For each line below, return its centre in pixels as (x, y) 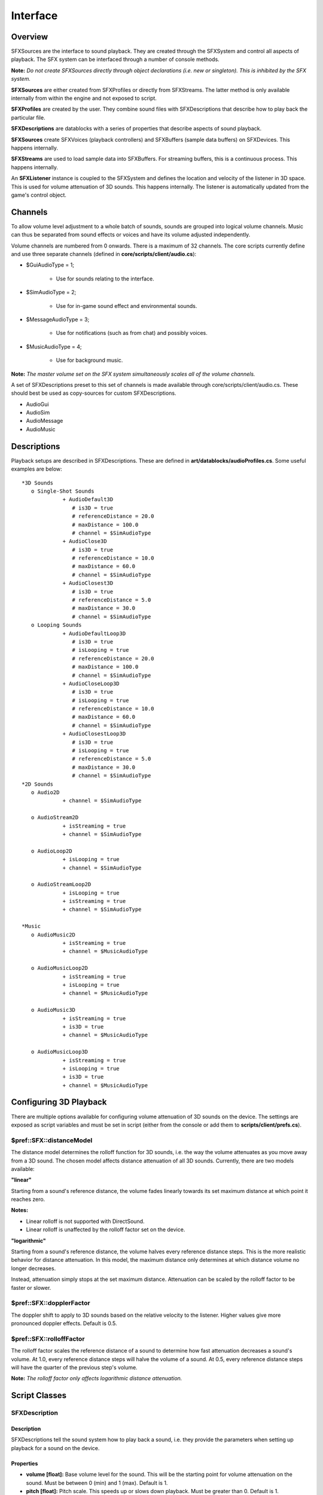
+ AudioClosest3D (88, 583)
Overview (30, 37)
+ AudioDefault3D (88, 500)
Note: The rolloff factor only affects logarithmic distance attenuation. (97, 1378)
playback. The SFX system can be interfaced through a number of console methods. (115, 59)
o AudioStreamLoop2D (61, 884)
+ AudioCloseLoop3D (91, 684)
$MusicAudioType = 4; (54, 346)
